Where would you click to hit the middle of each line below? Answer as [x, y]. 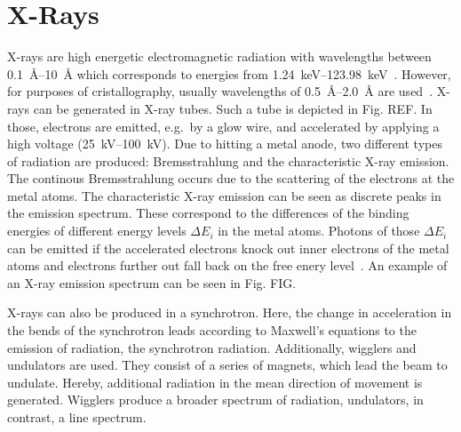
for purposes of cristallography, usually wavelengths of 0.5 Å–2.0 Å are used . [220, 91]
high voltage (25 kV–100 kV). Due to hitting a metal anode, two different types [225, 144]
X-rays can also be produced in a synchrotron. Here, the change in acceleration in [230, 312]
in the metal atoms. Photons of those [319, 231]
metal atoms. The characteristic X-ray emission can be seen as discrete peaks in [224, 195]
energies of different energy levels [97, 231]
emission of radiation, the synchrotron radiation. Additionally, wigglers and [212, 347]
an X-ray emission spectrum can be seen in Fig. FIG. [152, 282]
